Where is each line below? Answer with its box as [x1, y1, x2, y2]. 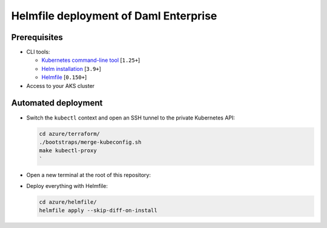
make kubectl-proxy [39, 147, 97, 154]
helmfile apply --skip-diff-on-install [39, 207, 157, 214]
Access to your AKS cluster [26, 82, 95, 89]
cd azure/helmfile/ [39, 199, 97, 206]
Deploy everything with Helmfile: [26, 183, 108, 190]
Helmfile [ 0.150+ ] [41, 73, 87, 81]
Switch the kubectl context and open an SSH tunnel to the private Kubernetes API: [26, 114, 236, 121]
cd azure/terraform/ [39, 130, 100, 137]
